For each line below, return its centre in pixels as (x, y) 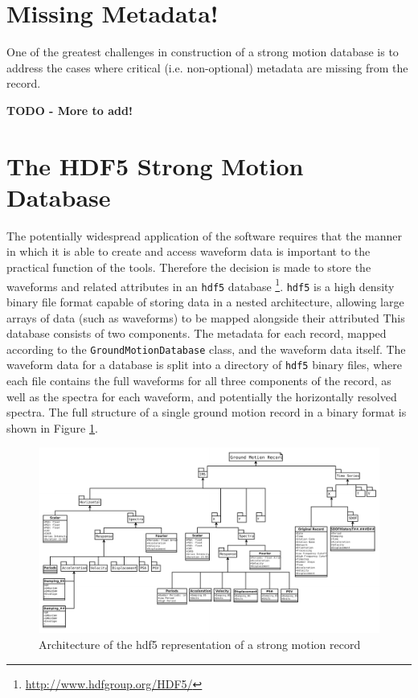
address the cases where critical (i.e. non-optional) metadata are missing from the (207, 67)
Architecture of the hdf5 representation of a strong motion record (200, 645)
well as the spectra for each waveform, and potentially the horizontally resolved (202, 396)
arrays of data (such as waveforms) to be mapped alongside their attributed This (206, 317)
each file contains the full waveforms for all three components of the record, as (199, 380)
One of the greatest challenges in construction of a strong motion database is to (203, 52)
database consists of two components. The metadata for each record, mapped (197, 333)
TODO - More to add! (70, 110)
